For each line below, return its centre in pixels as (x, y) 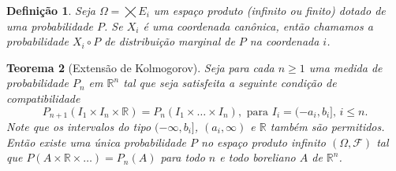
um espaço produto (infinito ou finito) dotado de (269, 10)
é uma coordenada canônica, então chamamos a (258, 25)
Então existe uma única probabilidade (97, 142)
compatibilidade (43, 98)
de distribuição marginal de (170, 41)
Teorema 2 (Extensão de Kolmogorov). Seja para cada (140, 67)
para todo (183, 157)
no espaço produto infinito (263, 142)
